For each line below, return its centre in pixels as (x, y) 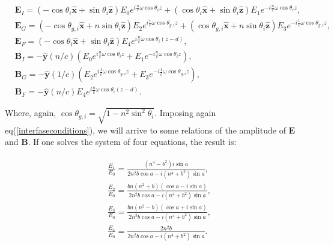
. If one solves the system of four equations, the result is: (132, 142)
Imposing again (188, 113)
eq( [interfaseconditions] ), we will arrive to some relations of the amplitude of (145, 130)
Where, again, (31, 113)
